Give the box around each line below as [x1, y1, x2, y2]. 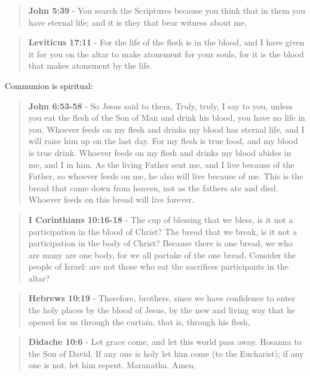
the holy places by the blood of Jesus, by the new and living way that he [28, 304, 295, 316]
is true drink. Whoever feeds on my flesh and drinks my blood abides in [28, 146, 291, 158]
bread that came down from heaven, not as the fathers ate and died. [28, 181, 278, 194]
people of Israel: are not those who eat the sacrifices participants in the [28, 260, 289, 273]
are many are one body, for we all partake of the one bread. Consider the [28, 248, 296, 261]
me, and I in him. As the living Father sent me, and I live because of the [28, 158, 294, 170]
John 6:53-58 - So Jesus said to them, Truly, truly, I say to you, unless [28, 99, 293, 112]
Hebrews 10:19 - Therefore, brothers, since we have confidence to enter [28, 292, 296, 304]
